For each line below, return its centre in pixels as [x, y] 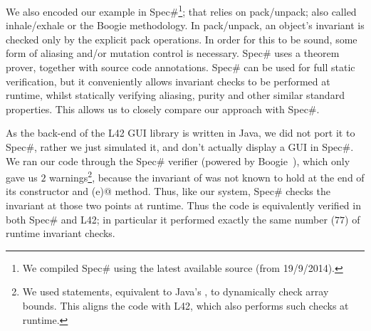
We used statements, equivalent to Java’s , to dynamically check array [176, 291]
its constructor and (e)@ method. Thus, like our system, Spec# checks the [168, 191]
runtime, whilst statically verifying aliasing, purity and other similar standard [175, 95]
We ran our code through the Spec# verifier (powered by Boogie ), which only [178, 161]
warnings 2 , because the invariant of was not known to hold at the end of [207, 176]
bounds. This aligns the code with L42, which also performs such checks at [185, 305]
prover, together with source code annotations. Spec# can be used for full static [181, 67]
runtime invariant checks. [61, 233]
